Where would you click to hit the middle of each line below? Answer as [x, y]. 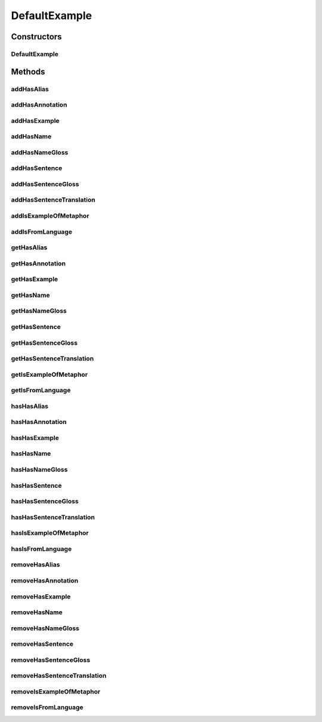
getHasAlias [29, 247]
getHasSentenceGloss [44, 343]
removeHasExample [41, 596]
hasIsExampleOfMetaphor [50, 533]
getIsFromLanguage [41, 391]
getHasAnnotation [38, 264]
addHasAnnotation [39, 105]
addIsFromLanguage [42, 231]
